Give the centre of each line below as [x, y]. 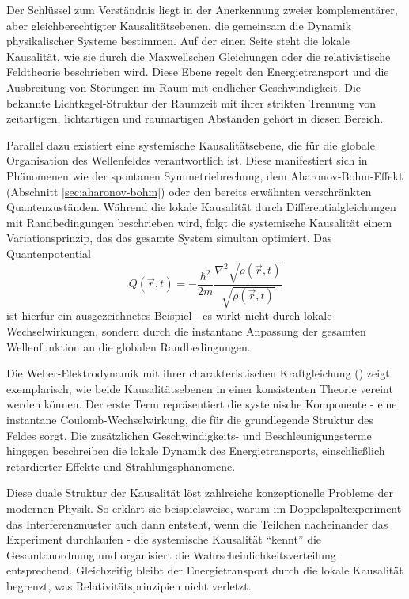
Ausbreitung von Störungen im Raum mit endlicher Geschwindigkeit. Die [184, 87]
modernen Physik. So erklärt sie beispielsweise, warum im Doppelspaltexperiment [204, 508]
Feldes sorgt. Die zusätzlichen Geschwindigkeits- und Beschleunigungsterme [189, 435]
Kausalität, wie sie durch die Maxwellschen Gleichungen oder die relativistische [199, 56]
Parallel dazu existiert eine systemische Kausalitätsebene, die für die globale [191, 144]
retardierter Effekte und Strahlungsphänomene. [121, 466]
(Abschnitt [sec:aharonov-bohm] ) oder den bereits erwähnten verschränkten [189, 191]
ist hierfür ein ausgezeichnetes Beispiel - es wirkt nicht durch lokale [169, 315]
